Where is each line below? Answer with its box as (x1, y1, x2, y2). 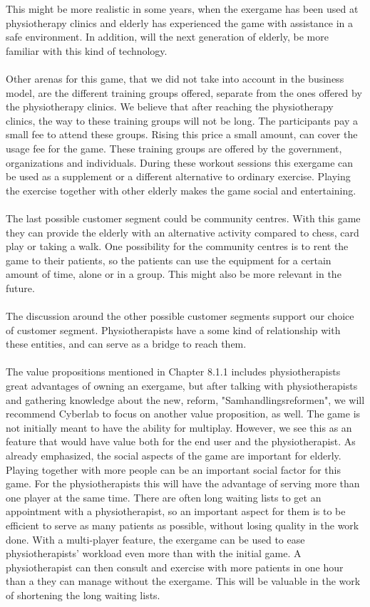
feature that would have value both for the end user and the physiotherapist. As (6, 434, 356, 449)
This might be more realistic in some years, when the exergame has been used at (6, 1, 359, 16)
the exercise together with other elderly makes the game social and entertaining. (6, 182, 356, 197)
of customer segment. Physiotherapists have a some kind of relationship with (6, 322, 341, 337)
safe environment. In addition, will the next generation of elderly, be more (6, 29, 329, 44)
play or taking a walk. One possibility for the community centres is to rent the (6, 239, 349, 254)
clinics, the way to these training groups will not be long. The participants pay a (6, 113, 358, 128)
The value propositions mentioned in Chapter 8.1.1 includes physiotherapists (6, 364, 341, 379)
